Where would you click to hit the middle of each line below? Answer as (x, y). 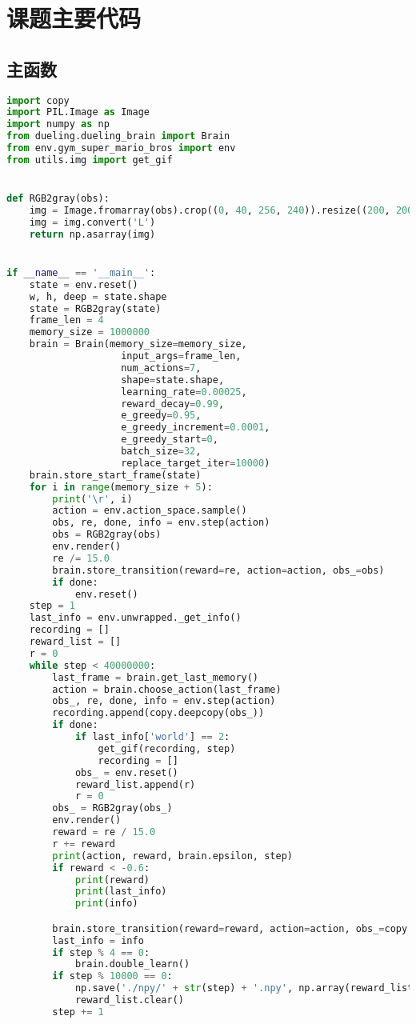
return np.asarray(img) (92, 234)
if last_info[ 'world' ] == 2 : (152, 737)
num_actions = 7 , (161, 368)
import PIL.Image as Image (78, 112)
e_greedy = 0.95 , (161, 416)
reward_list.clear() (129, 1000)
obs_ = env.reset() (126, 772)
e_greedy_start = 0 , (170, 440)
